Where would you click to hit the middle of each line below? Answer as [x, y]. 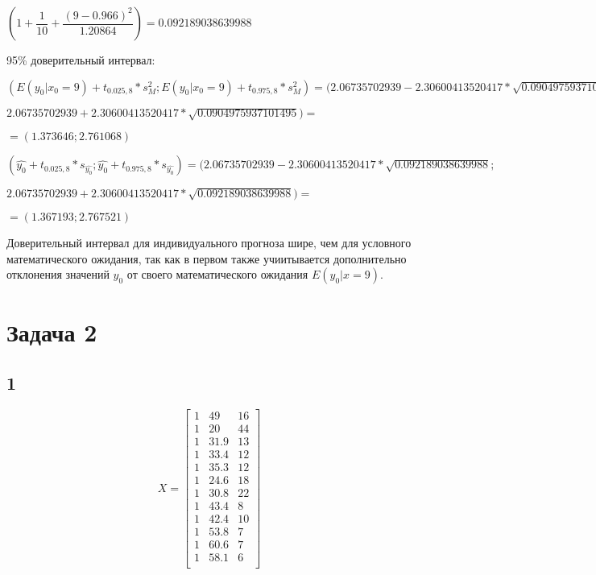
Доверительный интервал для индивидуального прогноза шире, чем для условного [209, 243]
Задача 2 [52, 331]
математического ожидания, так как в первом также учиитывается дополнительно [207, 258]
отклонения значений [58, 274]
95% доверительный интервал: [81, 60]
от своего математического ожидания [217, 274]
